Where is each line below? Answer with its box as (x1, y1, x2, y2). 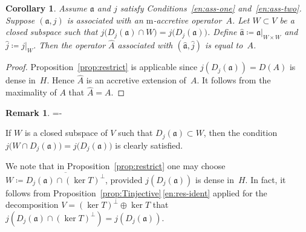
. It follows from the (197, 74, 271, 86)
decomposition (5, 198, 59, 211)
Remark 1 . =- (5, 106, 62, 118)
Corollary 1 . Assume (5, 2, 87, 14)
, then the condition (203, 126, 278, 139)
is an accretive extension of (86, 74, 186, 86)
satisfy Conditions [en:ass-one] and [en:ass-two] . (120, 2, 302, 14)
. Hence (47, 74, 74, 86)
